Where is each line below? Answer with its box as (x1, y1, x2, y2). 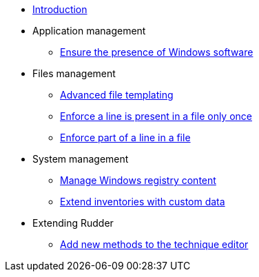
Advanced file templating (60, 89, 174, 101)
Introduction (32, 3, 87, 15)
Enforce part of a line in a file (60, 132, 191, 143)
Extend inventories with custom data (60, 196, 225, 207)
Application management (32, 25, 146, 37)
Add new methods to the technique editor (60, 238, 249, 250)
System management (32, 153, 129, 165)
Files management (32, 68, 116, 79)
